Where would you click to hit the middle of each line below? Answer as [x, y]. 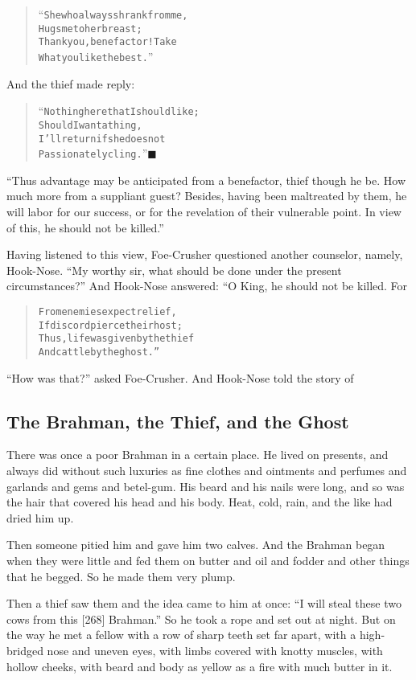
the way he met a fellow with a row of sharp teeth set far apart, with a [181, 635]
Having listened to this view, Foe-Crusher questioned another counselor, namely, [205, 254]
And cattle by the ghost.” [99, 352]
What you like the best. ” [96, 56]
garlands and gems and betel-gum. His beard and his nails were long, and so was [206, 486]
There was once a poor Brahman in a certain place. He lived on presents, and [198, 455]
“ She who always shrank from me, [113, 14]
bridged [25, 650]
